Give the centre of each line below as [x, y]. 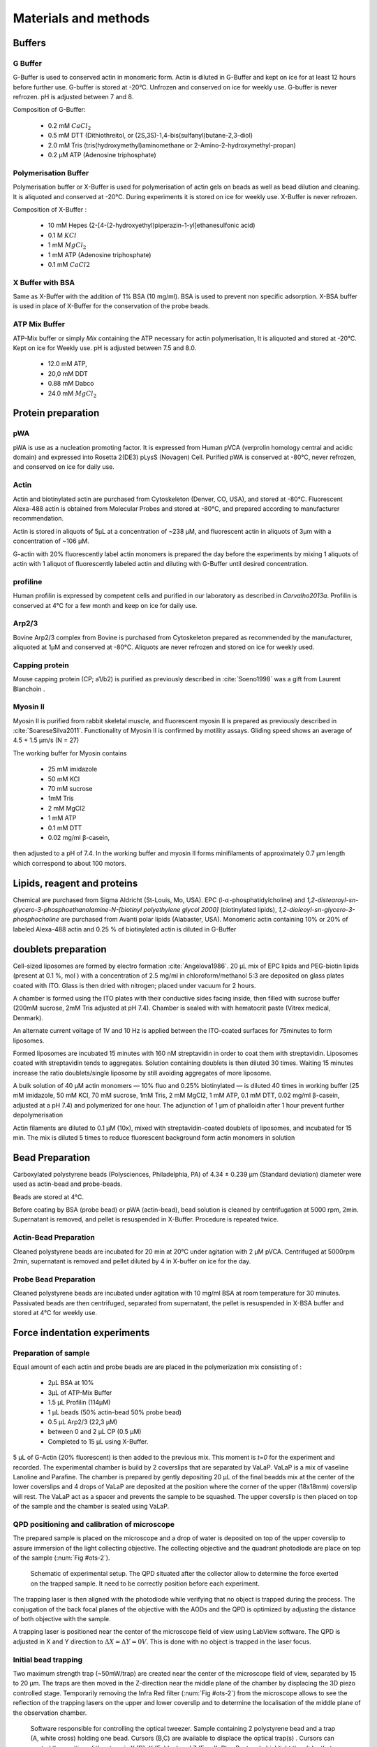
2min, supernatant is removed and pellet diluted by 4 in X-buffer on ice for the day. [132, 1261]
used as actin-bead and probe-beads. [67, 1184]
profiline [28, 581]
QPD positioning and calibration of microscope [94, 1524]
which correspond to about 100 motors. [70, 863]
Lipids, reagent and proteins [75, 883]
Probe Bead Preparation [54, 1279]
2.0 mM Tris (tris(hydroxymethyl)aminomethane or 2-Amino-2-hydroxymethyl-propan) [172, 145]
